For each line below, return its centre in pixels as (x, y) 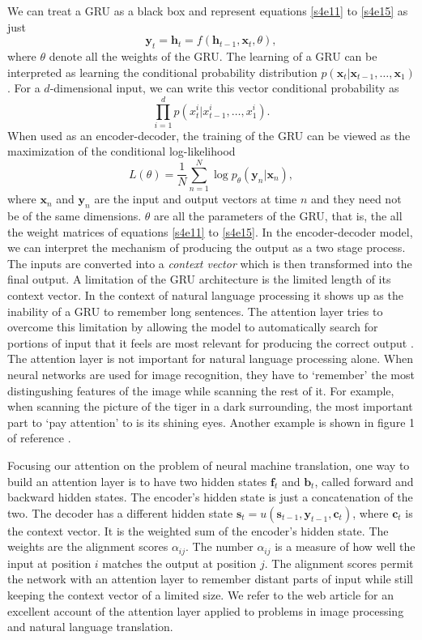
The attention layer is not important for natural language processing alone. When (210, 358)
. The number (220, 546)
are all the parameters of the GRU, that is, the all (278, 215)
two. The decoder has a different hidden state (120, 512)
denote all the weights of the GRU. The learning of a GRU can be (213, 55)
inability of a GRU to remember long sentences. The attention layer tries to (195, 311)
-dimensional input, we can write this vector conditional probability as (224, 88)
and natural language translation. (90, 627)
